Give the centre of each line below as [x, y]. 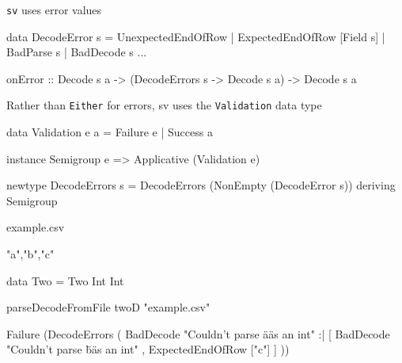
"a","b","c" [30, 254]
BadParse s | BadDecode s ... [77, 52]
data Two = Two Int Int [65, 280]
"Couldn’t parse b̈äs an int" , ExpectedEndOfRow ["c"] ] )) [148, 349]
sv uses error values [54, 10]
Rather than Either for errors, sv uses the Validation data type [164, 105]
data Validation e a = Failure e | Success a [110, 132]
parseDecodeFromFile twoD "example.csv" [108, 307]
